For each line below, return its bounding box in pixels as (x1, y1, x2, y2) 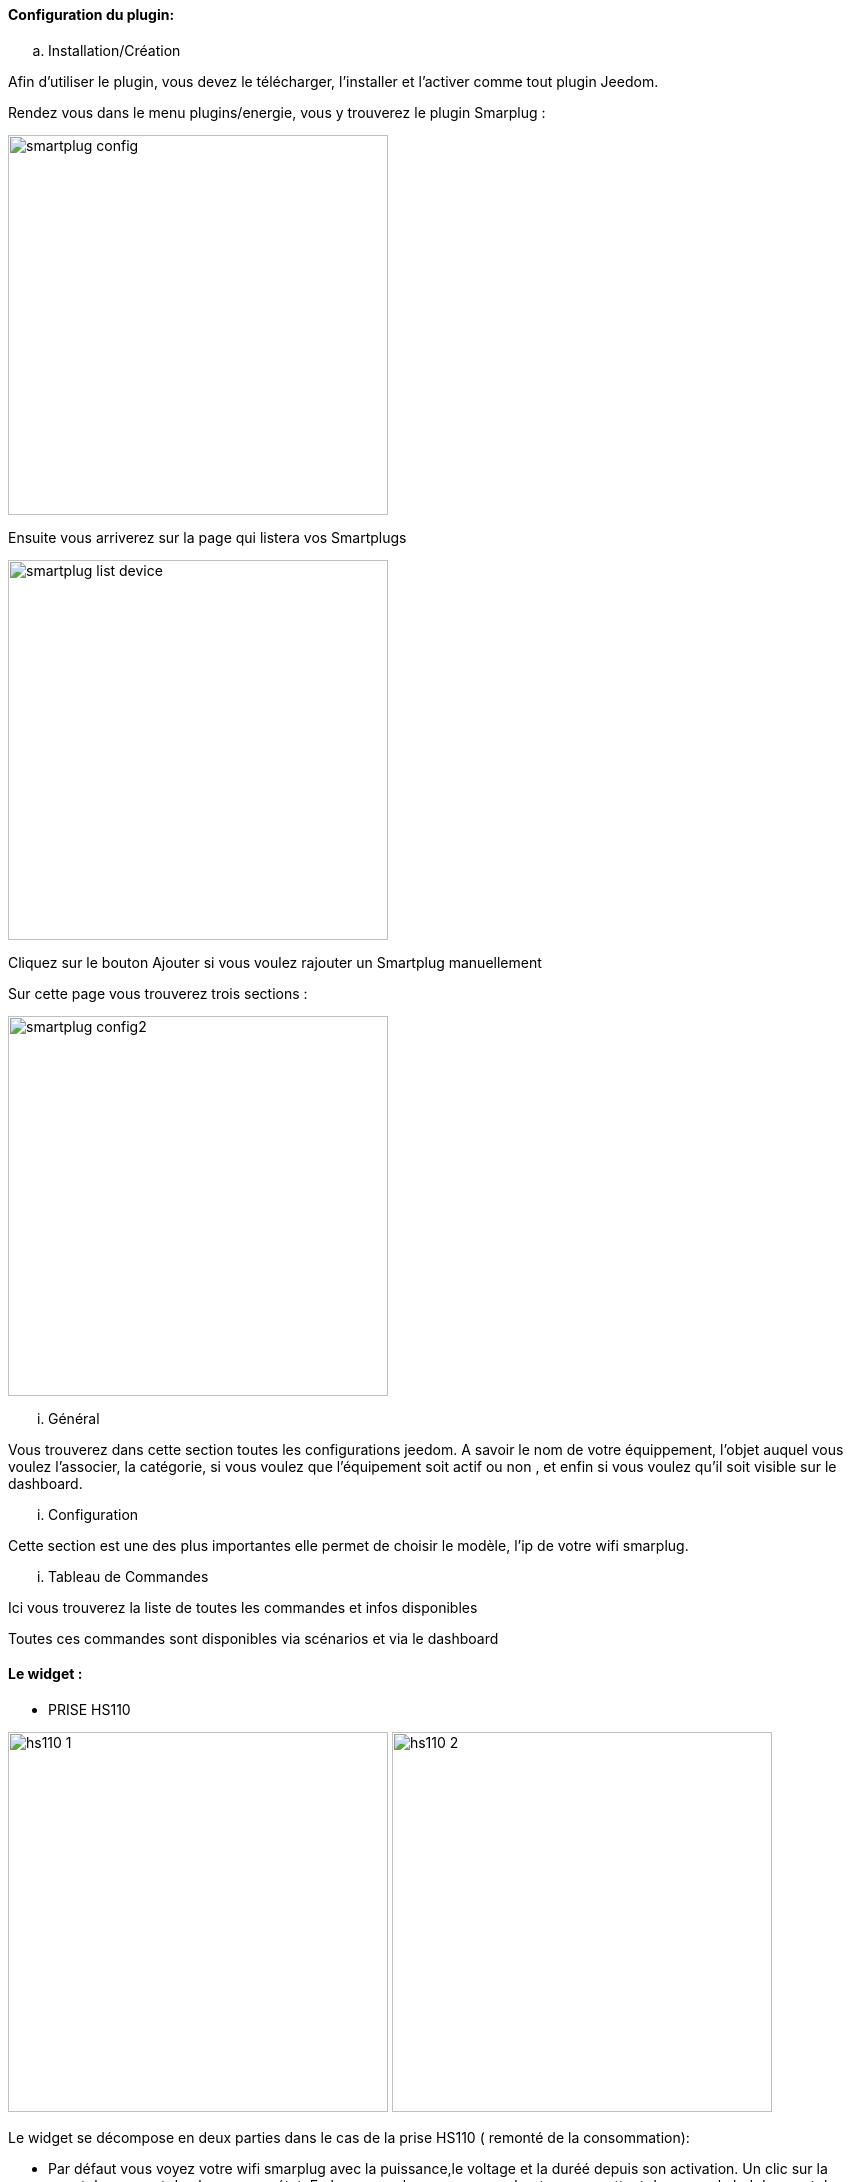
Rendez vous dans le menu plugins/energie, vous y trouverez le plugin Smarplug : (8, 103, 546, 121)
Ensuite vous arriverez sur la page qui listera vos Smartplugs (8, 528, 407, 546)
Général (48, 1409, 100, 1427)
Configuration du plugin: (8, 6, 175, 23)
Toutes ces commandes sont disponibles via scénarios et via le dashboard (8, 1629, 499, 1647)
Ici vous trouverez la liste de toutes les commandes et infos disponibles (8, 1598, 478, 1616)
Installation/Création (48, 41, 181, 59)
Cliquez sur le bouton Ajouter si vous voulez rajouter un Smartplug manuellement (8, 953, 542, 971)
